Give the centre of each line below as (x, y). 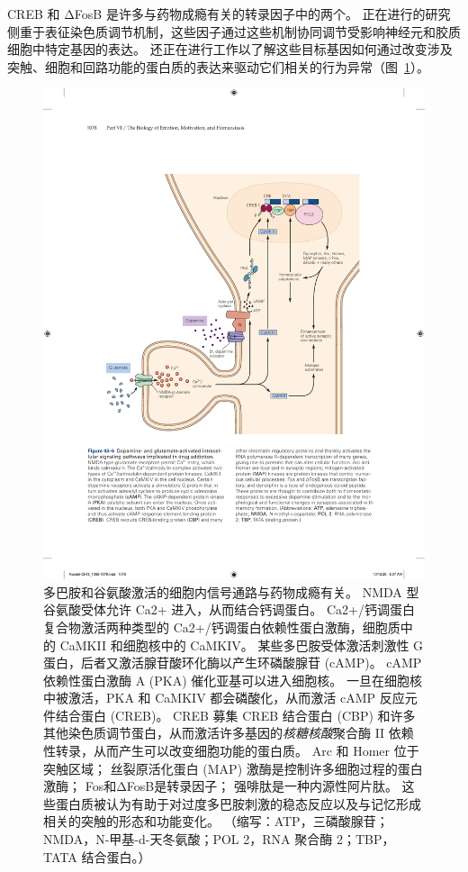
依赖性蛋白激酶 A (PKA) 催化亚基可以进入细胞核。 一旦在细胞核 (233, 680)
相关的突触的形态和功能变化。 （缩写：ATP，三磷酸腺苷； (216, 821)
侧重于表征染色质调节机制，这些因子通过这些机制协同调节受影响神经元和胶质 (234, 31)
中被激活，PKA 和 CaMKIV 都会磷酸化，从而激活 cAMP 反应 (224, 698)
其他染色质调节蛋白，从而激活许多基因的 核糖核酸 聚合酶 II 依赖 (229, 733)
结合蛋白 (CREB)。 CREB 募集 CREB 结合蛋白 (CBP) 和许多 (235, 715)
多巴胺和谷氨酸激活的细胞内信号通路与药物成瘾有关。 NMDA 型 (231, 591)
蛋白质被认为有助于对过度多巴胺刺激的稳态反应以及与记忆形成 (238, 803)
